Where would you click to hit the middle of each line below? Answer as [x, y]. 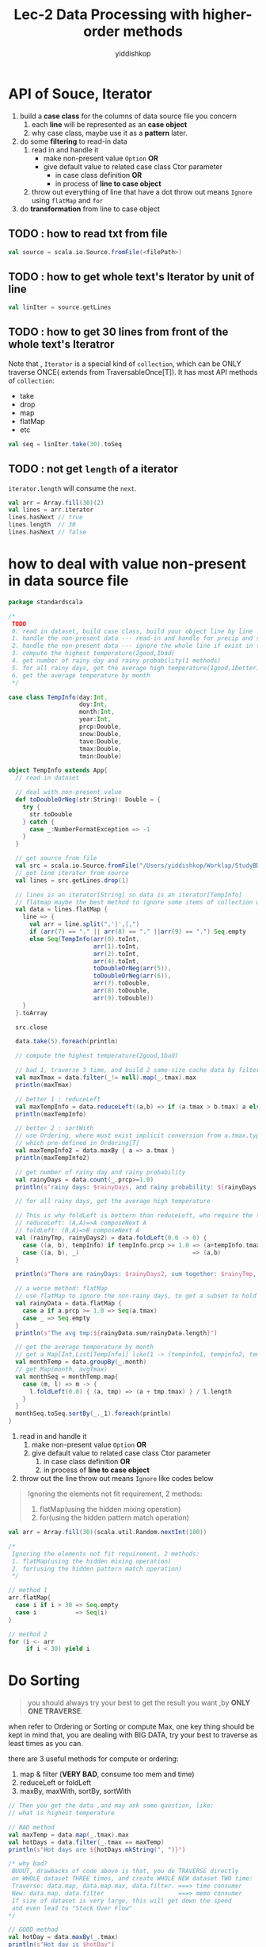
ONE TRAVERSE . [55, 1711]
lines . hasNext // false [47, 532]
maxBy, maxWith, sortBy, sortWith [75, 1791]
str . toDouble [51, 814]
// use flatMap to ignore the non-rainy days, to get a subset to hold [136, 1296]
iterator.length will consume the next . [72, 488]
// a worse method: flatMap [62, 1289]
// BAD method [32, 1827]
